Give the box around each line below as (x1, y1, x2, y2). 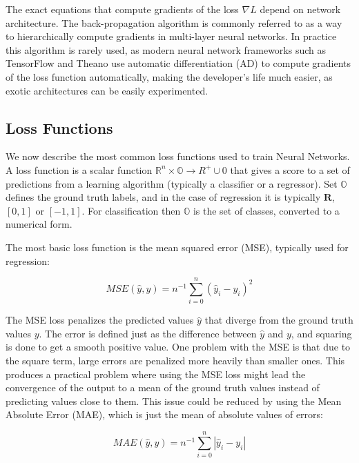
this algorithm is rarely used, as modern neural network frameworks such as (6, 42, 327, 57)
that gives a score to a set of (230, 162, 350, 177)
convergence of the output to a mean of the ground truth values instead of (6, 380, 320, 395)
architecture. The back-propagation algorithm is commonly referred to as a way (6, 15, 342, 30)
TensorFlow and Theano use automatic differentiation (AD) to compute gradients (6, 56, 351, 70)
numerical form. (6, 217, 72, 231)
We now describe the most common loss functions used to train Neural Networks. (6, 149, 350, 164)
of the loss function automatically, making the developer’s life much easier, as (6, 69, 333, 83)
